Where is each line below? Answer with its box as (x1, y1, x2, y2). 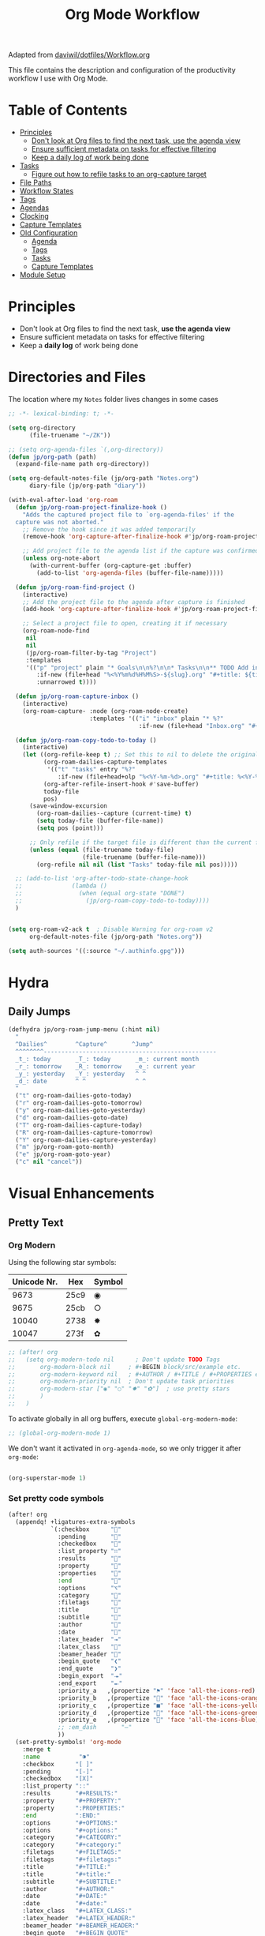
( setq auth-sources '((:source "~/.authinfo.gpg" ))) (8, 947, 185, 955)
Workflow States (19, 186, 74, 196)
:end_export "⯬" (58, 1679, 123, 1687)
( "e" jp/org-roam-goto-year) (15, 1150, 111, 1158)
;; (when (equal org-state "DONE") (15, 890, 185, 898)
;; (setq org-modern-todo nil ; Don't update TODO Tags (8, 1356, 221, 1364)
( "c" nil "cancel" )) (15, 1158, 83, 1166)
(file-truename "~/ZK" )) (28, 431, 111, 439)
